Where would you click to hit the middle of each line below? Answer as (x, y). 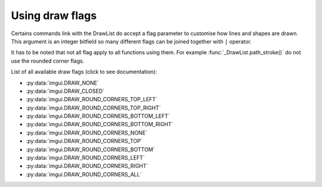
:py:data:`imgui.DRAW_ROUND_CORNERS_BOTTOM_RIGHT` (100, 124)
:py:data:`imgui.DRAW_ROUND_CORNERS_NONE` (86, 133)
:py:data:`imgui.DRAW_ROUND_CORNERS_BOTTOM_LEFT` (98, 116)
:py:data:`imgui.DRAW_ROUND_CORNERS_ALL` (84, 174)
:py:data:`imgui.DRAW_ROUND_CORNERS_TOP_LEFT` (92, 99)
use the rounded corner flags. (48, 61)
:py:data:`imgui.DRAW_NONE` (63, 83)
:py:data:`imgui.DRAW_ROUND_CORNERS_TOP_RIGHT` (93, 108)
